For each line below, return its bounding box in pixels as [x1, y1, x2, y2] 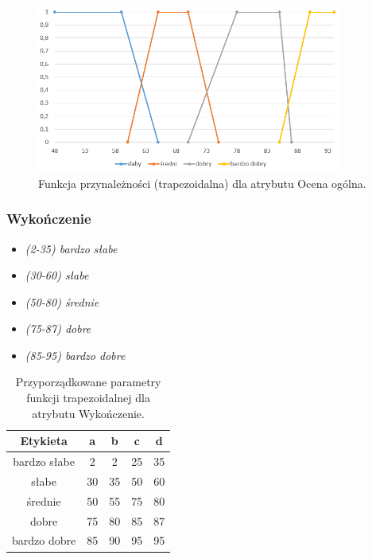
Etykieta [20, 432, 68, 449]
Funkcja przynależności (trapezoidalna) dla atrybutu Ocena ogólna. [38, 174, 366, 191]
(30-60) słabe [25, 267, 89, 283]
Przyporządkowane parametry [15, 373, 161, 390]
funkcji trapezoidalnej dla [26, 389, 150, 406]
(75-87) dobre [25, 320, 91, 337]
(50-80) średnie [25, 293, 99, 310]
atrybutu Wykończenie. [32, 405, 145, 421]
